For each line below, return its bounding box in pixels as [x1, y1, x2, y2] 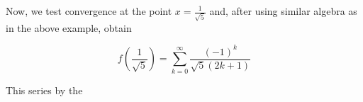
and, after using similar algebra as [209, 4, 357, 18]
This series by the [6, 82, 83, 97]
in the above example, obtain [6, 20, 132, 35]
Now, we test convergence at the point [6, 4, 172, 18]
